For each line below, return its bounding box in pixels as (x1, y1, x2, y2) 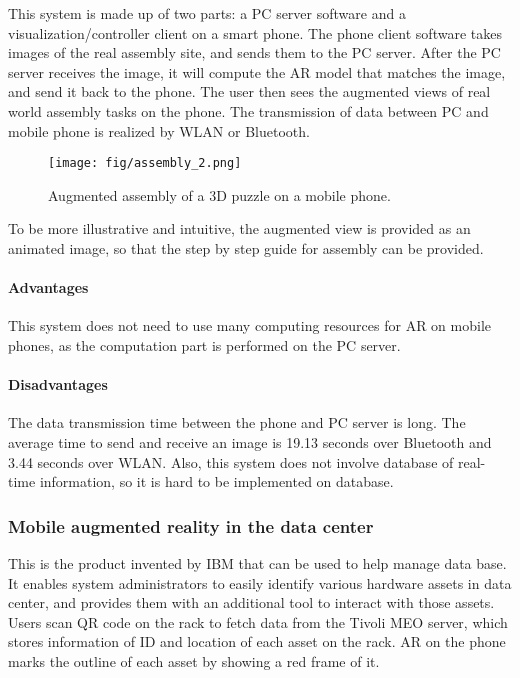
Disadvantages (8, 374, 108, 395)
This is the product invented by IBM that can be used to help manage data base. (8, 552, 507, 573)
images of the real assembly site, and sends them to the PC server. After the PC (8, 42, 501, 63)
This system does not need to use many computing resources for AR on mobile (8, 315, 492, 336)
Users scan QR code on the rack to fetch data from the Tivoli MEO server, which (8, 611, 508, 632)
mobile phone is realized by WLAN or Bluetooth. (8, 120, 310, 141)
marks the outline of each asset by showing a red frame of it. (8, 650, 380, 671)
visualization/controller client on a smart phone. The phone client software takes (8, 22, 502, 43)
